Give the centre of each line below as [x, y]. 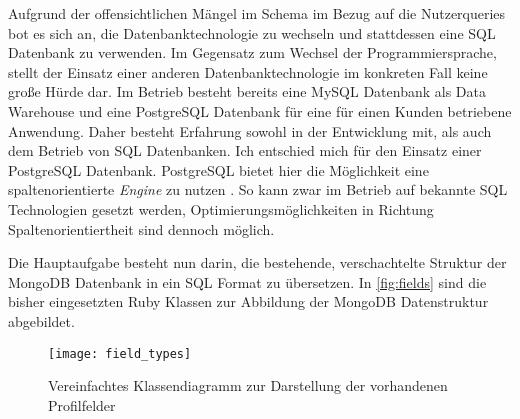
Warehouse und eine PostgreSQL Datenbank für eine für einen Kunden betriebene [260, 110]
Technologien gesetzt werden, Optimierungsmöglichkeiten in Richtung [221, 208]
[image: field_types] [120, 353]
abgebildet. [41, 320]
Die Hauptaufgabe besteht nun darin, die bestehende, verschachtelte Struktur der [257, 262]
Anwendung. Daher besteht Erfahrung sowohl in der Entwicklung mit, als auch [250, 130]
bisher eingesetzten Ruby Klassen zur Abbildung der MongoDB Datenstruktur [248, 301]
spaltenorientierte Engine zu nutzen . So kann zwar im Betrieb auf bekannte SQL [258, 189]
